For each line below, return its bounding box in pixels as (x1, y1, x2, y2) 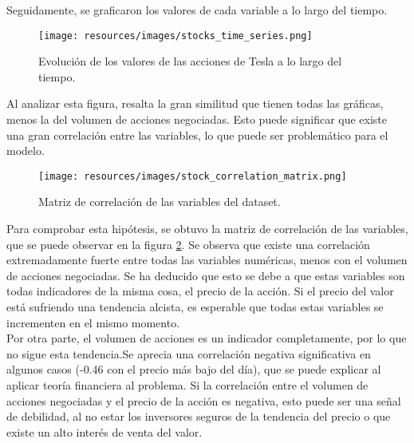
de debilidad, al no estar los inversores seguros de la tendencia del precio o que (6, 408, 391, 425)
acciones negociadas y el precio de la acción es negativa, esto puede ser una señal (6, 392, 401, 409)
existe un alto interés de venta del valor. (6, 423, 203, 440)
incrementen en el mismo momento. (6, 314, 180, 330)
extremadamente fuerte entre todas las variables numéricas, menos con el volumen (6, 251, 408, 268)
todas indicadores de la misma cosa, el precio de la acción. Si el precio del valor (6, 283, 394, 299)
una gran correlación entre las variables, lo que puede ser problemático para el (6, 126, 388, 143)
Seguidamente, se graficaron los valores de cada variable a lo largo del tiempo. (6, 2, 388, 18)
